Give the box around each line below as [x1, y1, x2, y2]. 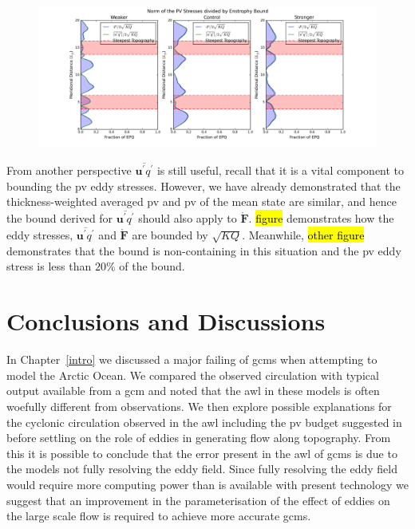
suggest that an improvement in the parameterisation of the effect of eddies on [6, 491, 390, 508]
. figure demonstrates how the [248, 210, 394, 227]
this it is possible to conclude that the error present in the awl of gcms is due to [6, 444, 397, 461]
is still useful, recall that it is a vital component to [156, 162, 405, 179]
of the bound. [119, 258, 185, 274]
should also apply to [138, 210, 237, 227]
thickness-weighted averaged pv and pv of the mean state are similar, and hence [6, 193, 397, 210]
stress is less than [6, 258, 92, 274]
